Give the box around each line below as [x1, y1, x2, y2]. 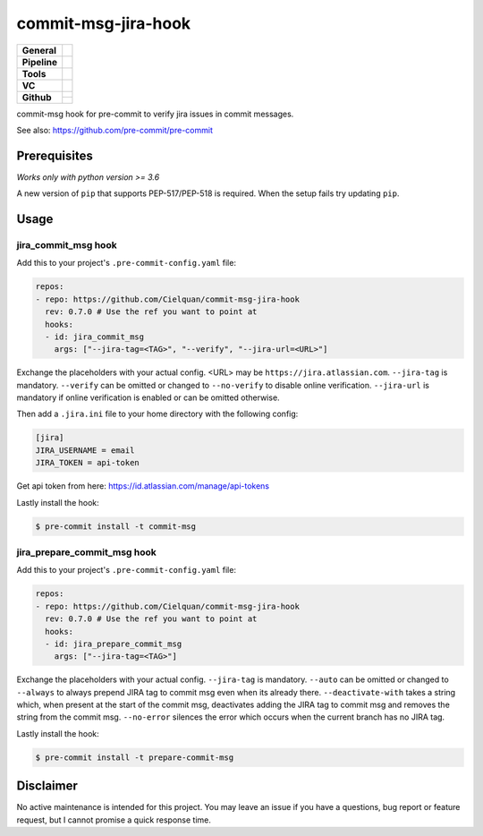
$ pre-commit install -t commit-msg [35, 521, 197, 532]
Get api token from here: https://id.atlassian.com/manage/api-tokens [16, 481, 270, 491]
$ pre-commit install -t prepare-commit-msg [35, 752, 234, 763]
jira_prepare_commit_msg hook [16, 546, 157, 559]
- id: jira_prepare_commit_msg [45, 638, 182, 649]
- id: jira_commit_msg [45, 331, 145, 342]
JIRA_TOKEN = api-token [35, 457, 140, 468]
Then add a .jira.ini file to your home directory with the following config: [16, 408, 299, 420]
